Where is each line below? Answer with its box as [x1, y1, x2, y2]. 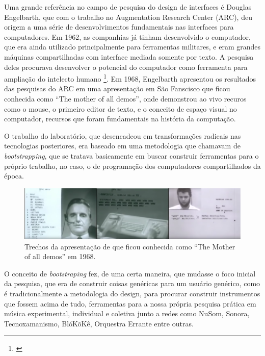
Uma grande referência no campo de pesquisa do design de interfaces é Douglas [4, 2, 252, 12]
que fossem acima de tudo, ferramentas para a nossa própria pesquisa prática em [4, 298, 256, 309]
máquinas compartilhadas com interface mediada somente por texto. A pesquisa [4, 51, 254, 62]
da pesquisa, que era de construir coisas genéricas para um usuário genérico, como [4, 278, 260, 289]
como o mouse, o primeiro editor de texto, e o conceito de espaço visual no [4, 103, 237, 114]
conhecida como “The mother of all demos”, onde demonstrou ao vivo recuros [4, 93, 247, 104]
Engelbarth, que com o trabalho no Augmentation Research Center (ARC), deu [4, 11, 252, 22]
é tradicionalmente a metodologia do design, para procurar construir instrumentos [4, 288, 260, 298]
